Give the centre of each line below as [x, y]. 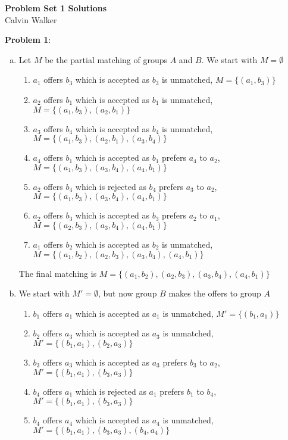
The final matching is [58, 273]
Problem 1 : [28, 40]
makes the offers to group [215, 293]
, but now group [127, 293]
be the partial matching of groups [106, 59]
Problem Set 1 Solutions [56, 8]
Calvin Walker [31, 19]
